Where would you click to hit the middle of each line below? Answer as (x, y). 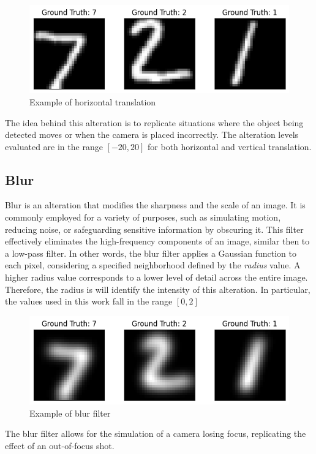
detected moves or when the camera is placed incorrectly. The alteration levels (152, 134)
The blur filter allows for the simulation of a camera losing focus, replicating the (156, 433)
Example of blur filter (70, 413)
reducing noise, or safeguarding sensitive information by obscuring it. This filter (154, 229)
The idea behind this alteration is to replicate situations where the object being (154, 122)
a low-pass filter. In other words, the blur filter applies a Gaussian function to (151, 253)
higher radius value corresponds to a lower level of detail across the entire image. (156, 277)
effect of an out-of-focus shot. (60, 445)
